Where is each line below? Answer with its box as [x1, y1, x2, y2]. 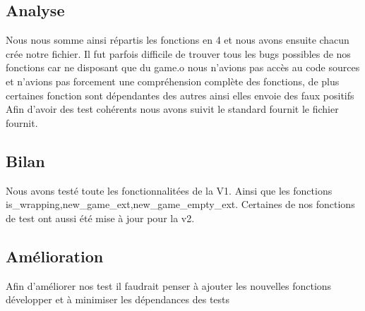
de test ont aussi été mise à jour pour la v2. [6, 210, 195, 225]
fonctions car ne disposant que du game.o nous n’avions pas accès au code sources [6, 60, 360, 75]
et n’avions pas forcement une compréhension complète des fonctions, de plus [6, 73, 340, 88]
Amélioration [6, 245, 104, 267]
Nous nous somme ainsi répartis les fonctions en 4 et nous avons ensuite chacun [6, 32, 349, 47]
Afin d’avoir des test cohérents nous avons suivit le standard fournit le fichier [6, 102, 339, 116]
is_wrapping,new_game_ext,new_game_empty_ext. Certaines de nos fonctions [6, 197, 355, 212]
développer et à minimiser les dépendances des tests [6, 292, 230, 307]
